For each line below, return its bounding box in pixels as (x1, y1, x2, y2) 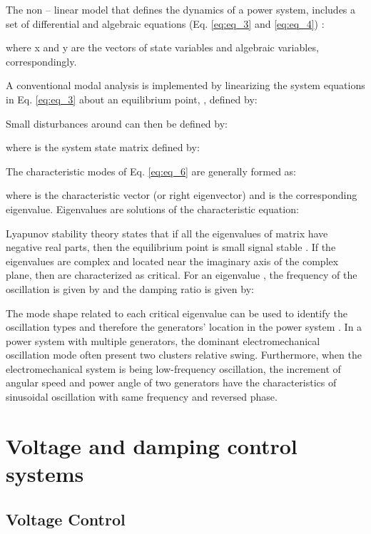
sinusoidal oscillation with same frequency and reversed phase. (6, 389, 278, 404)
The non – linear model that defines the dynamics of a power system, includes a (6, 2, 356, 16)
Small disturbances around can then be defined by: (6, 115, 228, 130)
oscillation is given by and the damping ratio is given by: (6, 281, 254, 296)
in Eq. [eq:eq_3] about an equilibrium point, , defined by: (6, 91, 258, 106)
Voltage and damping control (6, 431, 298, 460)
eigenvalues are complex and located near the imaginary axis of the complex (6, 253, 339, 268)
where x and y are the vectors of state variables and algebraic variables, (6, 40, 319, 55)
